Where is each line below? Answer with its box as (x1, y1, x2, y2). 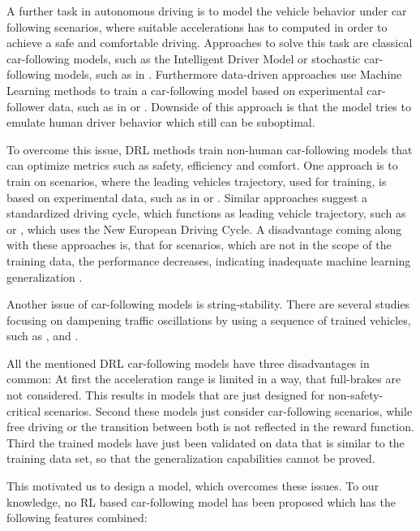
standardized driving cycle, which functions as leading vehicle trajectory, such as (6, 205, 406, 222)
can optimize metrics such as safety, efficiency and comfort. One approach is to (6, 157, 398, 174)
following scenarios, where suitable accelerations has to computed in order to (6, 18, 388, 35)
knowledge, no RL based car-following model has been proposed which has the (6, 493, 396, 510)
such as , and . (6, 327, 79, 344)
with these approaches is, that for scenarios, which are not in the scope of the (6, 236, 392, 253)
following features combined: (6, 509, 148, 526)
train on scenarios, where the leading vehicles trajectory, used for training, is (6, 172, 387, 189)
